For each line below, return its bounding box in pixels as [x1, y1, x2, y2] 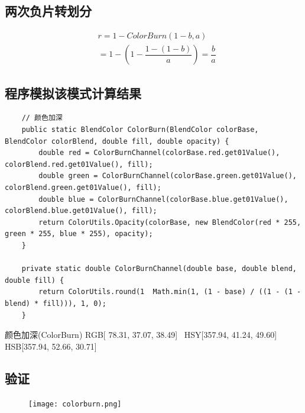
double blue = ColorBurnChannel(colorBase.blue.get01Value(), [38, 195, 288, 204]
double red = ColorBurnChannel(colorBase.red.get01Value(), [38, 149, 280, 157]
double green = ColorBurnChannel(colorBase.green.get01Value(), [38, 172, 297, 180]
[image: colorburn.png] [28, 399, 122, 408]
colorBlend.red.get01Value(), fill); [5, 160, 153, 169]
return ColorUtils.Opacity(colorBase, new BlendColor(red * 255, [38, 218, 301, 227]
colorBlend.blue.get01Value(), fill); [5, 206, 157, 215]
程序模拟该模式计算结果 [5, 83, 141, 102]
